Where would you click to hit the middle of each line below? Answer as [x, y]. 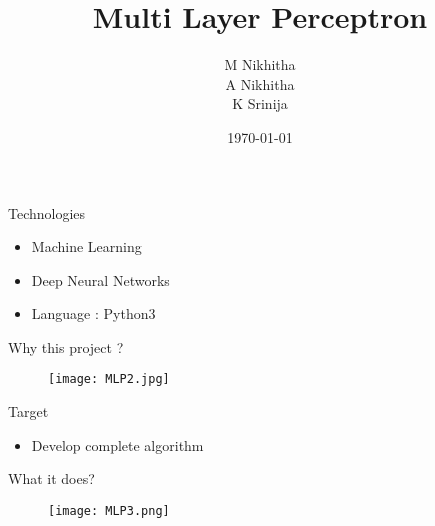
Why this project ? [66, 346]
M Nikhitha [260, 64]
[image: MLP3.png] [109, 510]
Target [28, 411]
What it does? [51, 478]
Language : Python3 [93, 313]
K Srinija [260, 103]
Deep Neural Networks [100, 279]
